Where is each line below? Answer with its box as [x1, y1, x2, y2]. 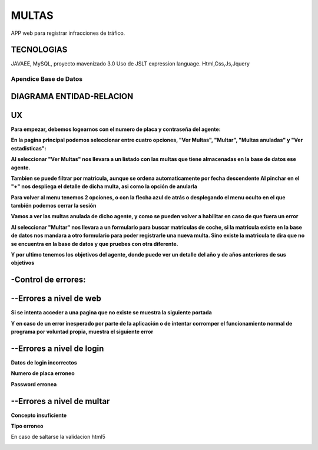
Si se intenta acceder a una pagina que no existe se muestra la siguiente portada [11, 309, 212, 316]
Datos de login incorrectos [11, 359, 77, 366]
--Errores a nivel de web [11, 294, 101, 304]
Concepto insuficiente [11, 412, 67, 419]
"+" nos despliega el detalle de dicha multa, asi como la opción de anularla [11, 183, 197, 190]
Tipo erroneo [11, 422, 44, 430]
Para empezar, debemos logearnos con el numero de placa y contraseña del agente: [11, 126, 221, 133]
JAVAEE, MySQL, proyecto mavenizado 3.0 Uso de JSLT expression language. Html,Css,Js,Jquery [11, 60, 250, 67]
